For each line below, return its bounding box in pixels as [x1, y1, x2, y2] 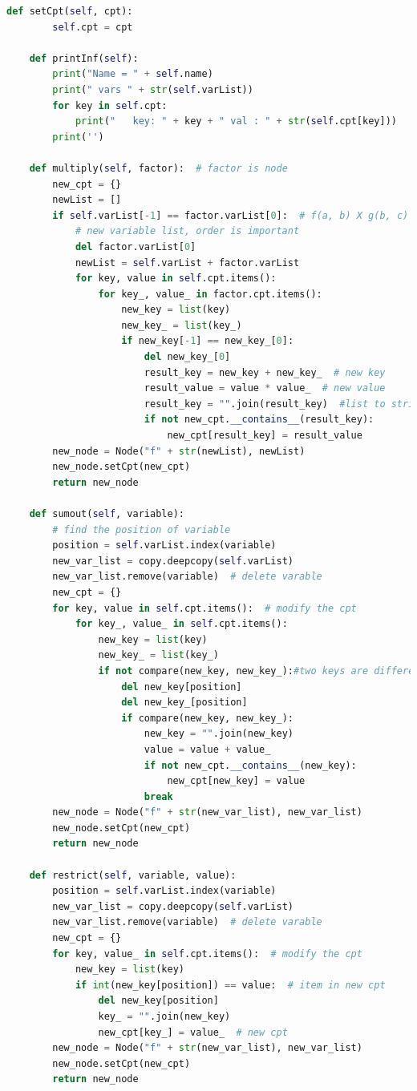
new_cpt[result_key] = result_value [167, 430, 362, 442]
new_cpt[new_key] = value [167, 775, 306, 787]
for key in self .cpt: [52, 99, 168, 111]
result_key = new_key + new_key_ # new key [144, 366, 386, 378]
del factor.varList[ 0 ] [75, 240, 196, 253]
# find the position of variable [52, 523, 231, 535]
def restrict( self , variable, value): [29, 869, 237, 881]
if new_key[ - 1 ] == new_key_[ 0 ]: [121, 335, 294, 347]
